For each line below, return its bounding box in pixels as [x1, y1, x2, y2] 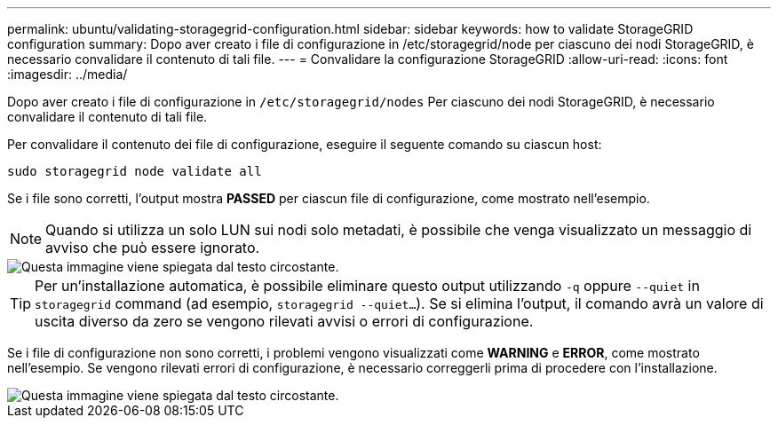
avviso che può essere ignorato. [45, 239, 260, 256]
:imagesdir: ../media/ [7, 67, 128, 82]
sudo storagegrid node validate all [7, 164, 262, 178]
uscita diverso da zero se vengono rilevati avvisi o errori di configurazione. [35, 312, 534, 330]
